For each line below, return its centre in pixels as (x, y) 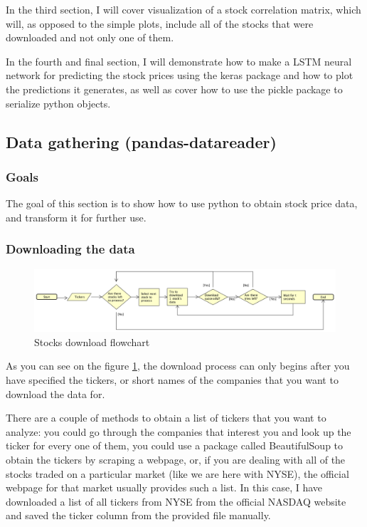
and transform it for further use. (76, 217)
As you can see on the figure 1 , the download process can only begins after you (178, 366)
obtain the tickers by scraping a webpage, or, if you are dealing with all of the (176, 459)
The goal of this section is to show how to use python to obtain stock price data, (182, 203)
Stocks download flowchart (92, 341)
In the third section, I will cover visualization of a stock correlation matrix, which (183, 9)
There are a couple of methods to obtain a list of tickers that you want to (166, 418)
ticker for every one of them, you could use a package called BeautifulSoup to (175, 445)
